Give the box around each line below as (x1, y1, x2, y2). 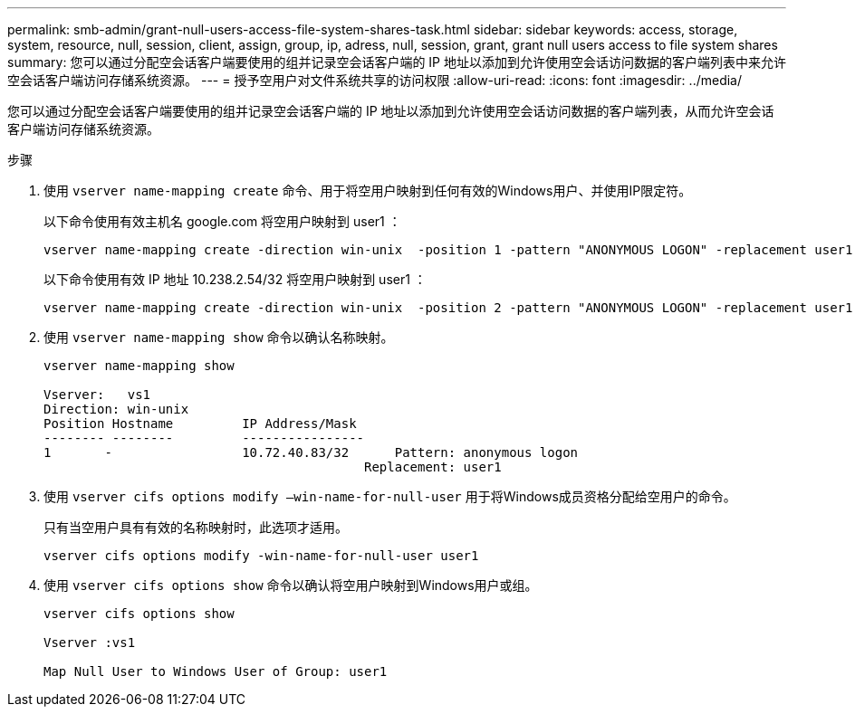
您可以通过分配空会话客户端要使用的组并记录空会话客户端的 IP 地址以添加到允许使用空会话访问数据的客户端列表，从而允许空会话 (7, 103, 774, 119)
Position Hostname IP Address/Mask (43, 416, 357, 431)
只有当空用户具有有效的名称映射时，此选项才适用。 (43, 519, 348, 535)
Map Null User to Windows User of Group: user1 (43, 664, 388, 679)
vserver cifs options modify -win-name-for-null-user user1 (43, 548, 479, 563)
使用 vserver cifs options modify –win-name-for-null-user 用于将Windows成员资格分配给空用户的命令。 (43, 489, 736, 504)
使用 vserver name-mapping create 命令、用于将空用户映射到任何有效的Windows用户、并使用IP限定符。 (43, 183, 692, 198)
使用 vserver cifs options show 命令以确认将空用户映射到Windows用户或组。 (43, 577, 538, 593)
